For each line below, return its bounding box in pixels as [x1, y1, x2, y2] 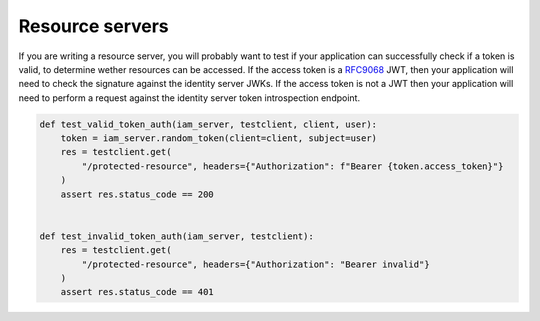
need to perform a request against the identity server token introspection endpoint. [18, 91, 360, 104]
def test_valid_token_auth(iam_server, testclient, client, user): [39, 118, 378, 130]
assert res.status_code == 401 [60, 286, 214, 298]
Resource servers [18, 15, 169, 37]
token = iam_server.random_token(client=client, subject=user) [60, 133, 378, 144]
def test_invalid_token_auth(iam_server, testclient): [39, 230, 314, 242]
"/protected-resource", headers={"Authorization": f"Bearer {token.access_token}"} [81, 160, 504, 172]
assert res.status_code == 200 [60, 188, 214, 200]
